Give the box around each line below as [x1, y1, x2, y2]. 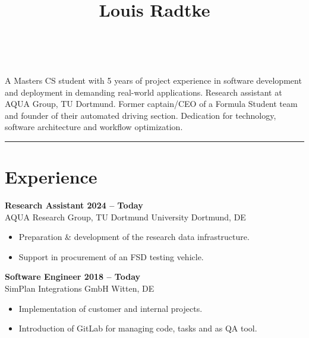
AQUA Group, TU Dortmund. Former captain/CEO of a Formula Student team [5, 97, 298, 110]
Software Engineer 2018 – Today [5, 270, 141, 283]
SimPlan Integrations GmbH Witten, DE [5, 282, 154, 295]
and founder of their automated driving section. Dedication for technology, [5, 109, 276, 121]
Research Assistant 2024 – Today [5, 199, 143, 211]
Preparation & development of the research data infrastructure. [18, 230, 250, 243]
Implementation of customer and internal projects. [18, 302, 203, 314]
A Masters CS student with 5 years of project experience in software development [5, 74, 302, 86]
